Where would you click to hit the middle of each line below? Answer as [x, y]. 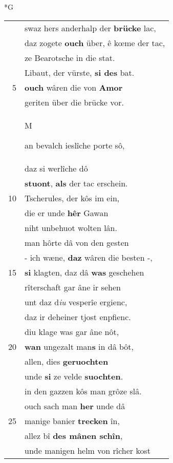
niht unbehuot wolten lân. [71, 227]
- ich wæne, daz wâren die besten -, [89, 257]
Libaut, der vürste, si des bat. [80, 72]
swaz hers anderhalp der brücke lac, [90, 28]
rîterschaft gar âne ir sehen [73, 287]
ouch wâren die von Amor [74, 87]
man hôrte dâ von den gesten [77, 242]
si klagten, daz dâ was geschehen [84, 272]
